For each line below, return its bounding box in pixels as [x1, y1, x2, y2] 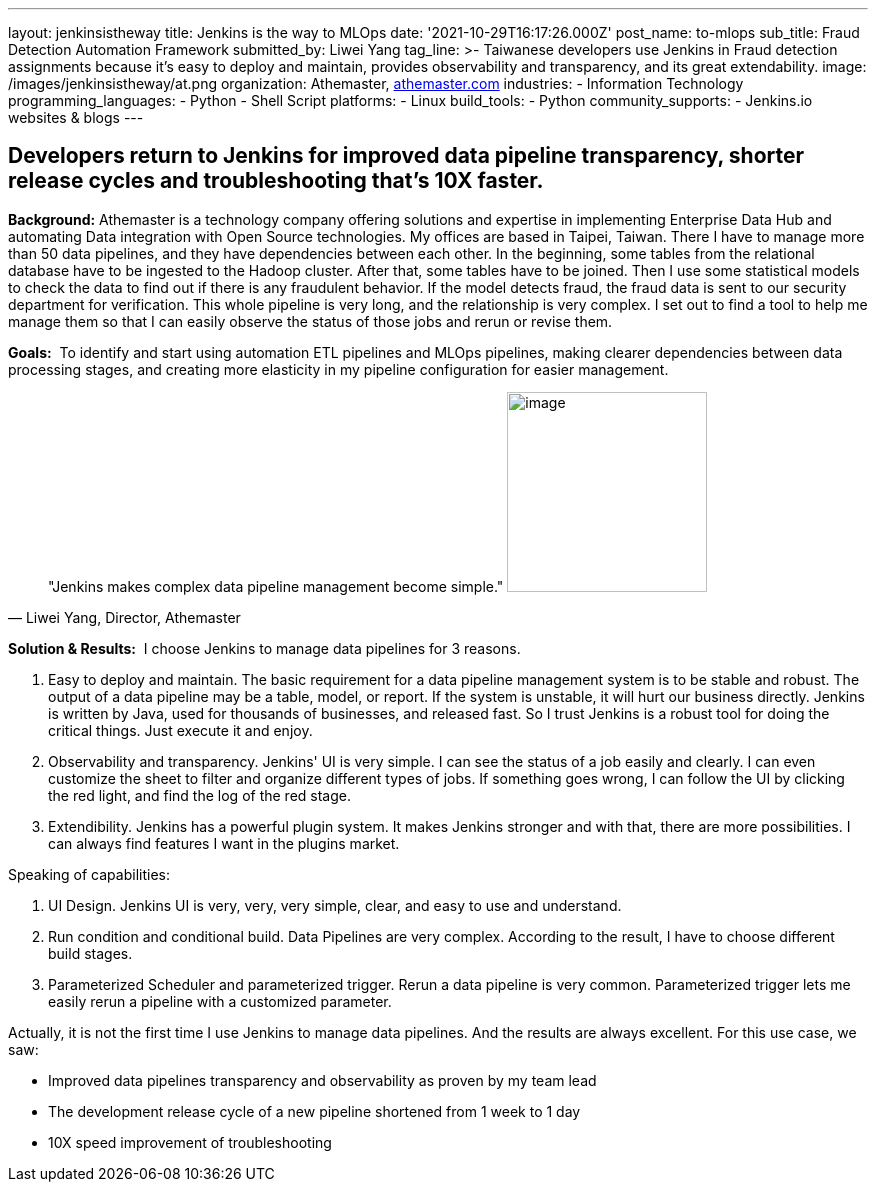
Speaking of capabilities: [8, 865, 170, 883]
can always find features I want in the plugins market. [48, 834, 400, 852]
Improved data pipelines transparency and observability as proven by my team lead [48, 1071, 597, 1089]
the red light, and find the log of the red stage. [48, 786, 351, 804]
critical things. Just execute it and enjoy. [48, 721, 313, 739]
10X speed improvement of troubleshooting [48, 1133, 332, 1151]
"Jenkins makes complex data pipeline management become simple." [48, 577, 504, 595]
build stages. [48, 944, 133, 962]
